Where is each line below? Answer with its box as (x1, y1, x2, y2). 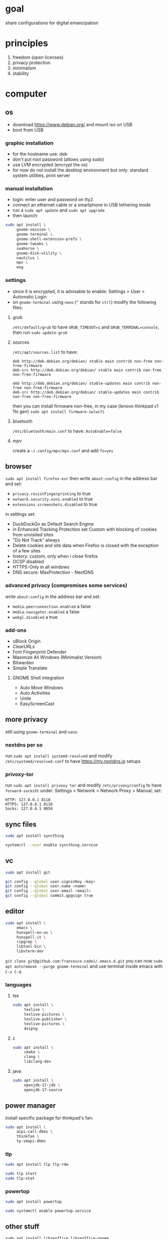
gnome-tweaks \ (16, 241, 49, 246)
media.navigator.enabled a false (12, 609, 79, 615)
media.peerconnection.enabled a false (12, 603, 91, 609)
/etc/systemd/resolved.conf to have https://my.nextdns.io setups (5, 758, 141, 764)
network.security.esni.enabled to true (12, 496, 93, 502)
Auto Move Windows (20, 684, 63, 691)
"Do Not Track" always (12, 537, 60, 543)
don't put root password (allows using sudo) (12, 156, 105, 162)
